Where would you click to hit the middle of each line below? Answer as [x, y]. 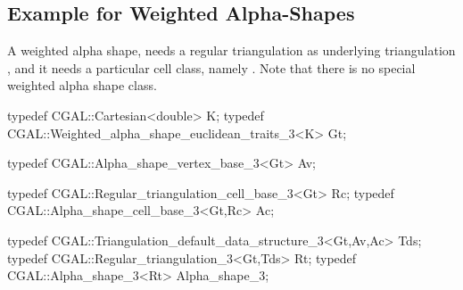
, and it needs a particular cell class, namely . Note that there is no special [211, 67]
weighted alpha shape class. [82, 85]
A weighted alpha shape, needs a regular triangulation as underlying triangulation [231, 50]
